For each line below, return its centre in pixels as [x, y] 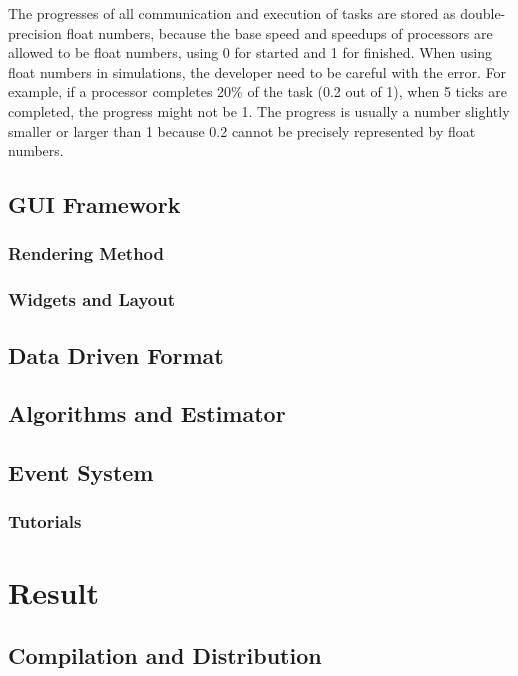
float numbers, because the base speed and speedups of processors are [279, 32]
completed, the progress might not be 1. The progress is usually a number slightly [259, 110]
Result [53, 591]
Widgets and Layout [91, 299]
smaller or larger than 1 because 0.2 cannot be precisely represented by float [242, 130]
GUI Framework [94, 204]
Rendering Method [86, 253]
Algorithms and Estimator [147, 413]
